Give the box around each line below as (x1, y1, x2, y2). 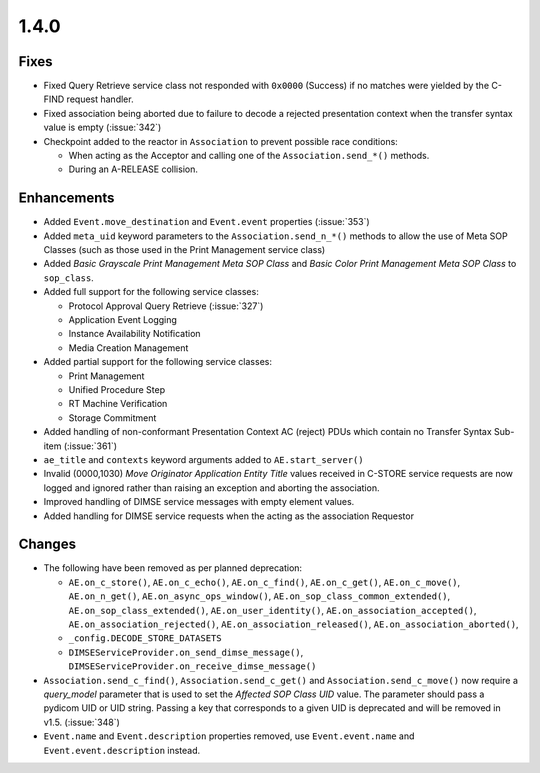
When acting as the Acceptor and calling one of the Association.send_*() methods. (68, 150, 430, 162)
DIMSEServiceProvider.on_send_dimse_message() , (68, 646, 304, 658)
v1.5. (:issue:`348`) (43, 716, 120, 728)
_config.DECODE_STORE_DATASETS (68, 633, 222, 644)
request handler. (66, 93, 134, 105)
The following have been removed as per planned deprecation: (43, 562, 303, 574)
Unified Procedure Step (68, 384, 166, 395)
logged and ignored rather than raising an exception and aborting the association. (43, 481, 380, 494)
